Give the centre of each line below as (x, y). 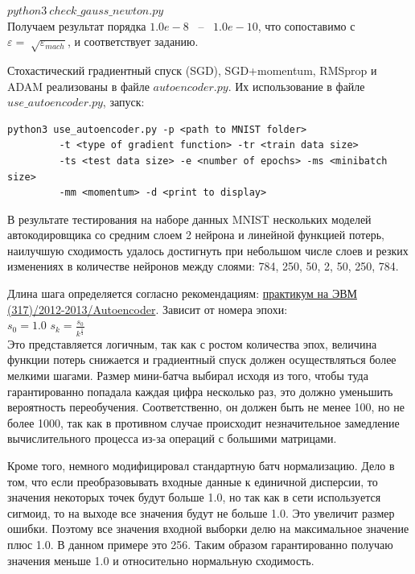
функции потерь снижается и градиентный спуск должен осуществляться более (202, 359)
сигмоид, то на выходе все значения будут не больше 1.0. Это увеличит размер (201, 512)
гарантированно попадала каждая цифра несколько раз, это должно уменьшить (200, 391)
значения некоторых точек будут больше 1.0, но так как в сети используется (194, 497)
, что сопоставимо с (306, 25)
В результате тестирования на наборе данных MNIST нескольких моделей (189, 219)
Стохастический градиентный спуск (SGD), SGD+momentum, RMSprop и (192, 70)
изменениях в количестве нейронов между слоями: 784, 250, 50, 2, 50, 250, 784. (203, 266)
